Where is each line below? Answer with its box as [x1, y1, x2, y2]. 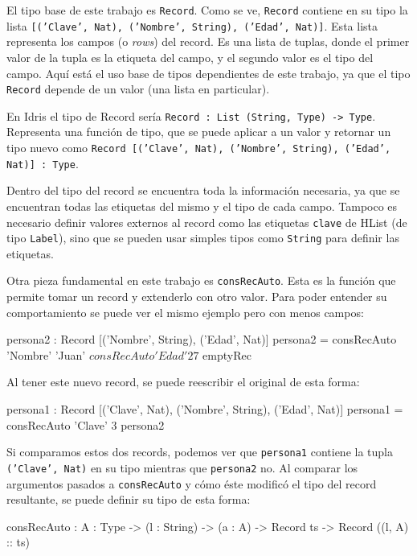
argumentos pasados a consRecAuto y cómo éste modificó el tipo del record [6, 475, 377, 492]
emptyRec [202, 346, 251, 363]
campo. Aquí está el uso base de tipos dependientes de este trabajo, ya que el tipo [6, 64, 411, 81]
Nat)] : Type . [6, 154, 79, 171]
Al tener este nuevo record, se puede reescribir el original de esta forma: [6, 373, 360, 390]
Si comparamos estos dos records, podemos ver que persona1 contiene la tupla [6, 443, 393, 460]
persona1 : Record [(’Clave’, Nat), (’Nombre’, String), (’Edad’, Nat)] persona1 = [6, 401, 403, 418]
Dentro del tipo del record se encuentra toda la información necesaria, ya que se [6, 182, 400, 199]
